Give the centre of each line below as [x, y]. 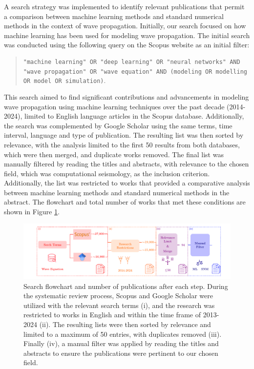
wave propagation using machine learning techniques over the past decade [114, 106]
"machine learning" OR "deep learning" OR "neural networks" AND [132, 62]
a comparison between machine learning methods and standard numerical [114, 16]
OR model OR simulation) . [64, 80]
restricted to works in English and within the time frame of [112, 315]
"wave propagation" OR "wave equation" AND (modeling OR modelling [135, 72]
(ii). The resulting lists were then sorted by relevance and [125, 324]
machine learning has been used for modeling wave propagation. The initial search [127, 35]
